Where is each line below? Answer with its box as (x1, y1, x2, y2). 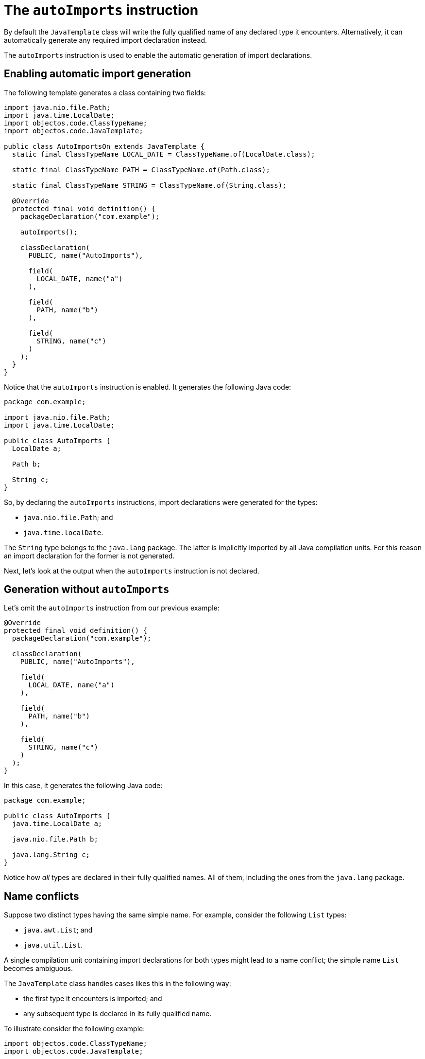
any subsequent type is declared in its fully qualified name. (23, 1009, 212, 1018)
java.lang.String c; (12, 851, 90, 859)
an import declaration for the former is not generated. (4, 551, 175, 560)
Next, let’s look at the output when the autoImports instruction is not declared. (4, 566, 259, 575)
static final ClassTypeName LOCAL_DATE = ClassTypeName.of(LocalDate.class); (12, 150, 315, 158)
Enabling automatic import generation (4, 68, 191, 80)
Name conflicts (4, 890, 79, 902)
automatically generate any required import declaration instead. (4, 36, 207, 44)
